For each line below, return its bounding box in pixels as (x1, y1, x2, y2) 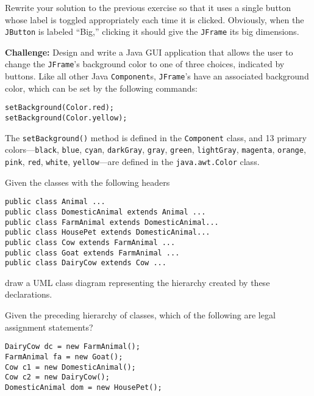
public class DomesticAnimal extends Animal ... (5, 207, 206, 216)
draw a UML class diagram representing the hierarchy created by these (5, 276, 270, 288)
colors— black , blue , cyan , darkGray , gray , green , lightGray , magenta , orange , (5, 143, 306, 156)
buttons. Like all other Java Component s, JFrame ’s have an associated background (5, 70, 309, 82)
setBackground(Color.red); (5, 103, 114, 112)
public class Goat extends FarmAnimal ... (5, 248, 180, 257)
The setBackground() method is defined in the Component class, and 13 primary (5, 131, 307, 144)
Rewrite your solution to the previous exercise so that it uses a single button (5, 1, 291, 13)
